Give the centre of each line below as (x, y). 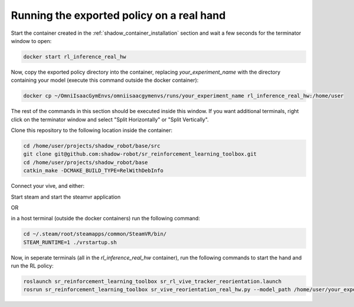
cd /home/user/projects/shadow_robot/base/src (92, 146)
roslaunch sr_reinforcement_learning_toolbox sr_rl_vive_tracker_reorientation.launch (153, 282)
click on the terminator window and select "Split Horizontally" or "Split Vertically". (110, 119)
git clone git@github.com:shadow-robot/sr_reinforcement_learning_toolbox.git (140, 154)
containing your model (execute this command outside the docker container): (105, 80)
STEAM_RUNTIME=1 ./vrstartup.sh (70, 242)
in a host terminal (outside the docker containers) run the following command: (106, 219)
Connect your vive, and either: (48, 186)
